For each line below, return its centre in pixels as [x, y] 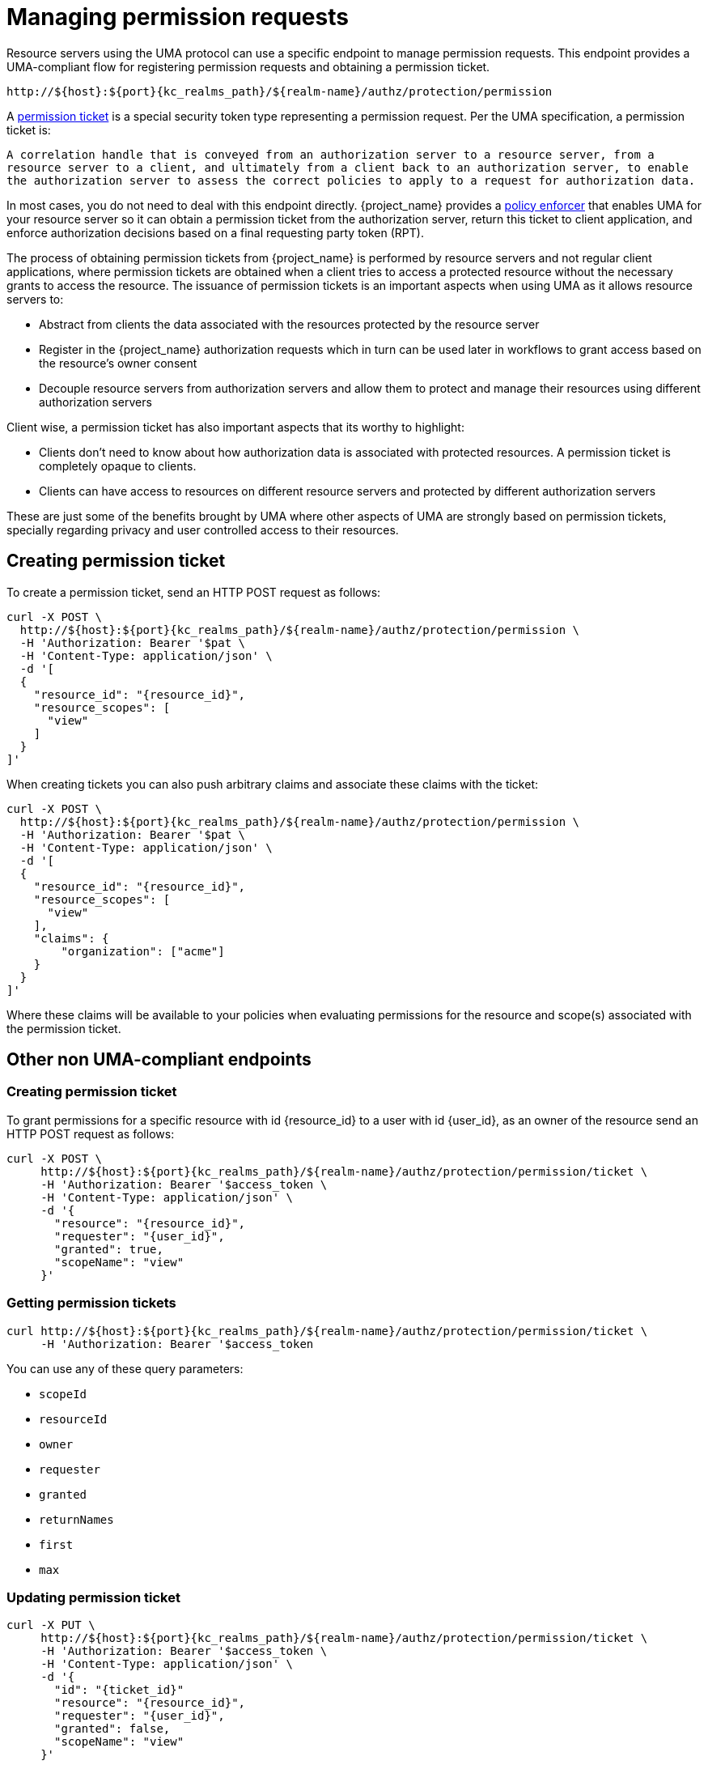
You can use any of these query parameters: [125, 1368]
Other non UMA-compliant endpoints [159, 1060]
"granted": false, [112, 1729]
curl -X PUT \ [51, 1625]
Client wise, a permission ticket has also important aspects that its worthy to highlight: [235, 427]
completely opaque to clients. [118, 466]
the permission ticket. [64, 1028]
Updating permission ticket [93, 1597]
